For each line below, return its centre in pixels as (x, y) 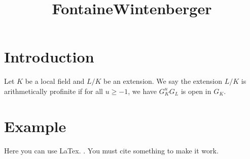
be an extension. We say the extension (163, 81)
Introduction (49, 57)
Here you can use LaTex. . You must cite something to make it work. (111, 150)
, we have (142, 91)
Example (35, 126)
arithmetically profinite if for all (53, 91)
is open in (196, 91)
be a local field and (55, 81)
